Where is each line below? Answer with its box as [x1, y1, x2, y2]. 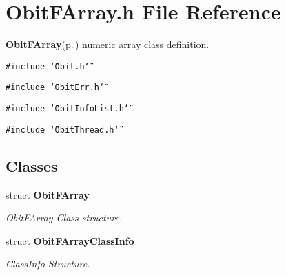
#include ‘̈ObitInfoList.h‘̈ [6, 104, 129, 114]
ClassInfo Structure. [6, 256, 90, 271]
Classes [6, 155, 58, 176]
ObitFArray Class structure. [6, 210, 123, 225]
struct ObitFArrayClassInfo [6, 233, 134, 247]
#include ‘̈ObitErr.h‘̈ [6, 82, 105, 93]
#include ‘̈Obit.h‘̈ [6, 61, 90, 71]
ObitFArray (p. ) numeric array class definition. [6, 37, 210, 52]
